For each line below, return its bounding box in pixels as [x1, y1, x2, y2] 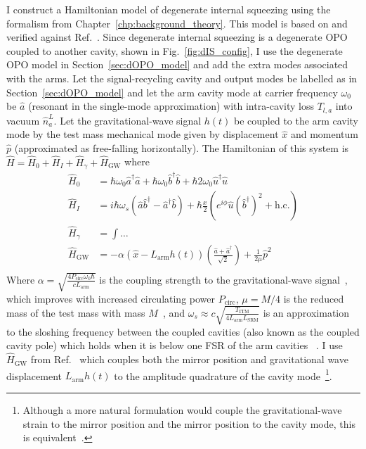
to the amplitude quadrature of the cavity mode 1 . [114, 366, 332, 383]
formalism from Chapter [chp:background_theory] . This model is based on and [6, 15, 348, 30]
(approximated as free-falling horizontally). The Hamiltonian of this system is [14, 140, 349, 155]
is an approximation [263, 305, 350, 320]
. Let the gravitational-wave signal [53, 113, 202, 127]
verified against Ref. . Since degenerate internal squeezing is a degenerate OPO [6, 30, 348, 44]
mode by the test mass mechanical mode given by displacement [6, 127, 279, 141]
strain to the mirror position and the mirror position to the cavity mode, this [22, 416, 355, 431]
